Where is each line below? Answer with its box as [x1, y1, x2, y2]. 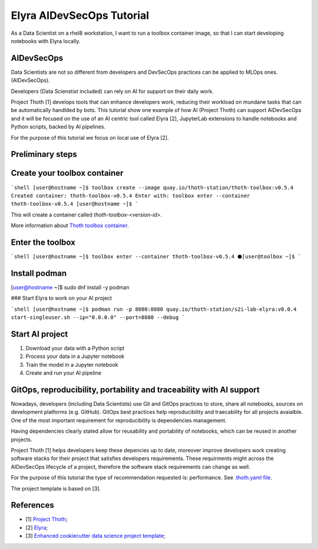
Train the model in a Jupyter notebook [25, 361, 118, 368]
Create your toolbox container [11, 168, 124, 178]
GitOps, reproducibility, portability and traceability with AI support [11, 384, 260, 395]
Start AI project [11, 329, 68, 339]
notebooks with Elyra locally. [11, 37, 81, 44]
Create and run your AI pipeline [25, 369, 102, 377]
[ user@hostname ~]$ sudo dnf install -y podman [11, 284, 130, 291]
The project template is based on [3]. [11, 485, 101, 492]
